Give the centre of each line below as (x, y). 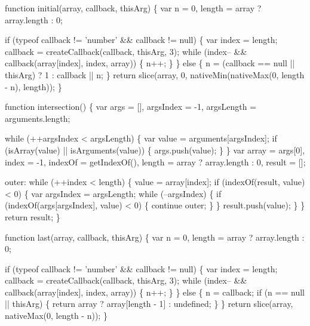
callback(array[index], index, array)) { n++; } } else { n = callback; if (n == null (155, 292)
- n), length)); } (33, 86)
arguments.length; (38, 118)
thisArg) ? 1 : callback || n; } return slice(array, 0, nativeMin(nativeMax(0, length (155, 74)
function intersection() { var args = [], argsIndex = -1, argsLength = (131, 107)
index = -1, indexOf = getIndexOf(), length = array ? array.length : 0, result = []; (155, 162)
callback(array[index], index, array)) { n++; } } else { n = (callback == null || (150, 63)
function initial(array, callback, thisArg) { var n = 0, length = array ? (133, 8)
